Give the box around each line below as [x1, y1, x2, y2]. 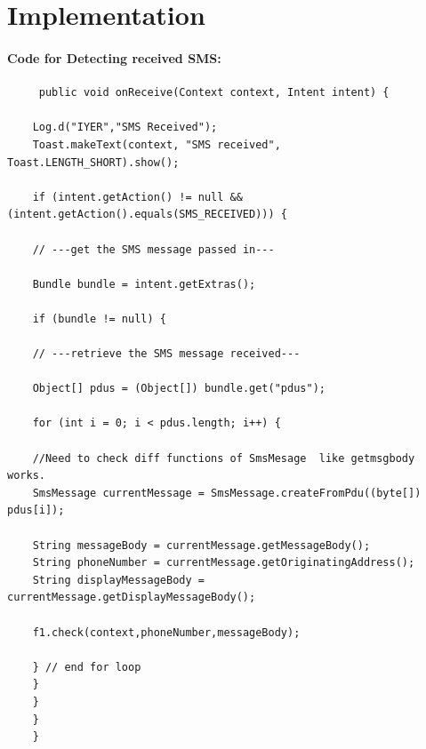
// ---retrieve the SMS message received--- [32, 347, 301, 361]
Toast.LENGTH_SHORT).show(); [7, 155, 180, 169]
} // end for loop [32, 660, 141, 673]
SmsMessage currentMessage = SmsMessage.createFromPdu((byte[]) [32, 486, 422, 499]
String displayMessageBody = [32, 573, 205, 586]
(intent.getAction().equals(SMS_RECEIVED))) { [7, 208, 287, 221]
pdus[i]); [7, 504, 65, 517]
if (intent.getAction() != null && [32, 190, 243, 203]
